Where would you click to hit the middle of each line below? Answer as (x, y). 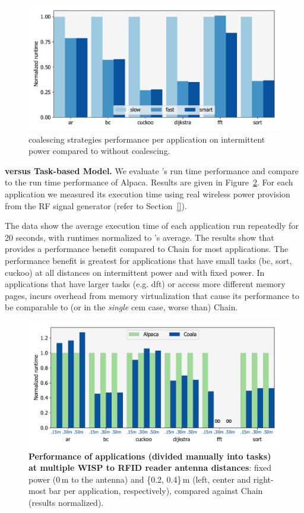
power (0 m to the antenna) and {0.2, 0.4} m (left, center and (140, 479)
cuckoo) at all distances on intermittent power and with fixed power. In (135, 272)
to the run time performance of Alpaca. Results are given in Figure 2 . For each (149, 182)
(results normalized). (66, 502)
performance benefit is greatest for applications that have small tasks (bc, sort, (148, 260)
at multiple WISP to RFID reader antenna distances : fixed (150, 468)
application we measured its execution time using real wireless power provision (148, 193)
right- (263, 479)
